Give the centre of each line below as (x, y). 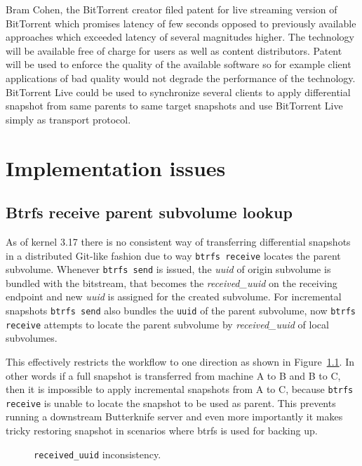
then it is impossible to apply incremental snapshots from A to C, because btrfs (180, 389)
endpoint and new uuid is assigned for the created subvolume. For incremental (174, 297)
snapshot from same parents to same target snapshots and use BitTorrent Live (174, 106)
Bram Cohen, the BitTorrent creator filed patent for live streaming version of (172, 9)
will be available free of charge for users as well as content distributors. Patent (174, 50)
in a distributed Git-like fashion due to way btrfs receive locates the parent (173, 255)
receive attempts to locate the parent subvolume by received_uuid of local (167, 324)
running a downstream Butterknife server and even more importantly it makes (174, 417)
